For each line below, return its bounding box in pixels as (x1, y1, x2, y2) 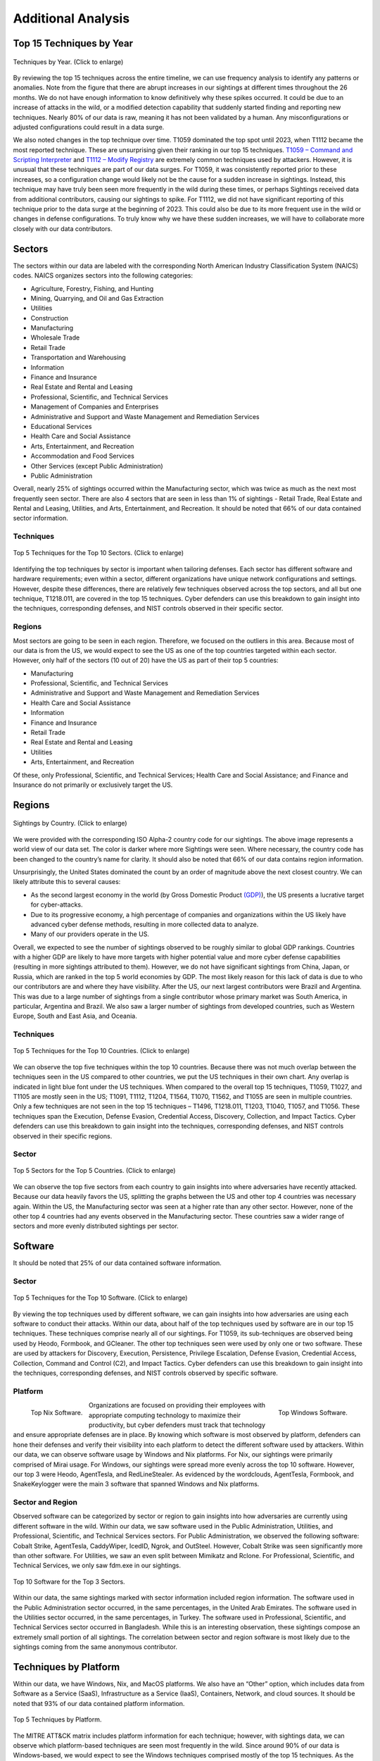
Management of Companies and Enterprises (30, 402, 159, 411)
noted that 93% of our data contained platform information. (13, 1699, 185, 1707)
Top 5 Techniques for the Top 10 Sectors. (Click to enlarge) (13, 549, 184, 557)
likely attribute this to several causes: (13, 878, 121, 886)
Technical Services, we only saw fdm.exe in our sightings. (13, 1561, 181, 1570)
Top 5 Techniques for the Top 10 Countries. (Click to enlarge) (13, 1047, 190, 1055)
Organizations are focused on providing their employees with (88, 1401, 266, 1410)
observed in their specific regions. (13, 1131, 113, 1140)
